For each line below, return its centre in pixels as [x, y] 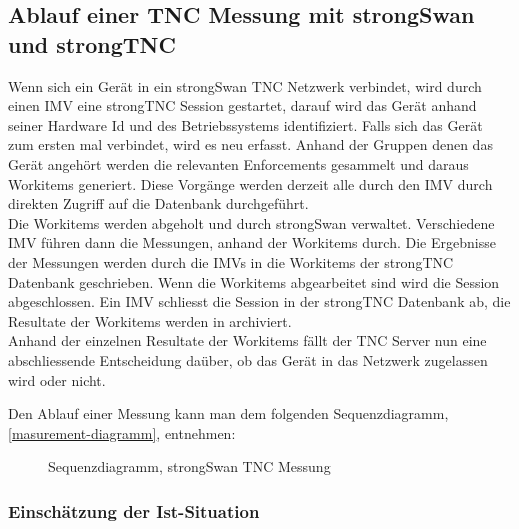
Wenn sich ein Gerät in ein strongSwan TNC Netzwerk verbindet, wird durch [245, 85]
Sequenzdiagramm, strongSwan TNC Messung [189, 466]
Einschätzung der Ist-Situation [134, 510]
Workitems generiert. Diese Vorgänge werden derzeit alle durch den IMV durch [250, 183]
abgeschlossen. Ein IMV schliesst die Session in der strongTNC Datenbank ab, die [259, 301]
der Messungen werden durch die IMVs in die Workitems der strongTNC [231, 261]
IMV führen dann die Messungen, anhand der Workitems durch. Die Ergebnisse [252, 242]
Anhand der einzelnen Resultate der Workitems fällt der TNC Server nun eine [247, 340]
